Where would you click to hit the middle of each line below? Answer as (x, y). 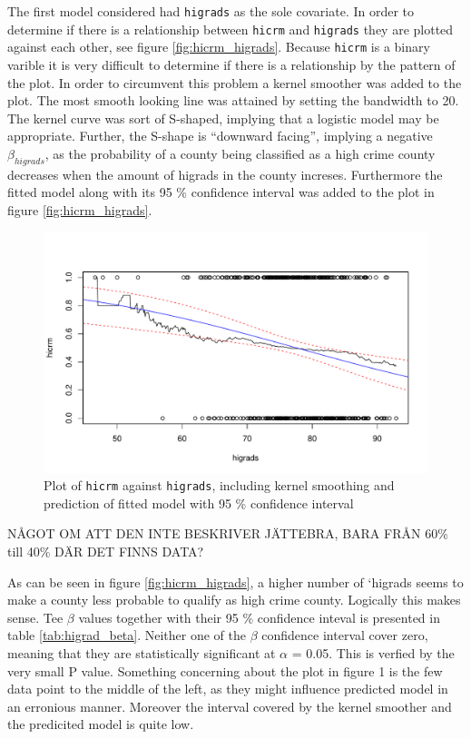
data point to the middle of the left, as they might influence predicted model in (228, 689)
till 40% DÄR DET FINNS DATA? (106, 551)
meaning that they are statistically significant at (142, 652)
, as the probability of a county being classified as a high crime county (240, 153)
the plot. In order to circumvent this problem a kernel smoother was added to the (235, 82)
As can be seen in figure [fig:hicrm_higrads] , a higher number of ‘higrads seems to (235, 581)
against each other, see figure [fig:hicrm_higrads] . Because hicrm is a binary (219, 47)
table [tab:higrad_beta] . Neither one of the (127, 635)
